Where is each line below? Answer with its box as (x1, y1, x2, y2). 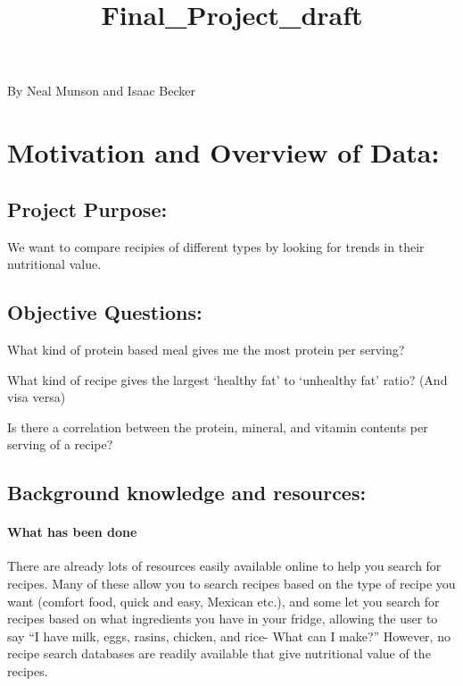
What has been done (7, 523, 137, 541)
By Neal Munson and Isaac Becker (7, 81, 195, 100)
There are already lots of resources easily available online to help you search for (7, 556, 442, 575)
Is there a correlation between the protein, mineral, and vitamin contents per (7, 417, 428, 436)
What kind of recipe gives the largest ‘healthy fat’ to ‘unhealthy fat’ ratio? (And (7, 370, 448, 389)
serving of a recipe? (7, 435, 113, 454)
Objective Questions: (7, 298, 203, 326)
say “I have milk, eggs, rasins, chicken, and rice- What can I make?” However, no (7, 626, 451, 645)
